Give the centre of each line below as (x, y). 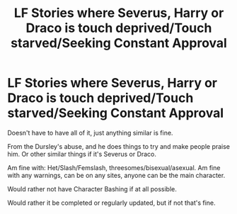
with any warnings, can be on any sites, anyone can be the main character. (116, 175)
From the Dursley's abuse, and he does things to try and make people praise (119, 146)
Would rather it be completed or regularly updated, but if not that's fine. (111, 203)
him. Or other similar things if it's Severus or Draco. (82, 154)
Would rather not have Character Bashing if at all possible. (92, 188)
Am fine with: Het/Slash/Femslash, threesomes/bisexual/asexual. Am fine (114, 167)
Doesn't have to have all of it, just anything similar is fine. (90, 133)
